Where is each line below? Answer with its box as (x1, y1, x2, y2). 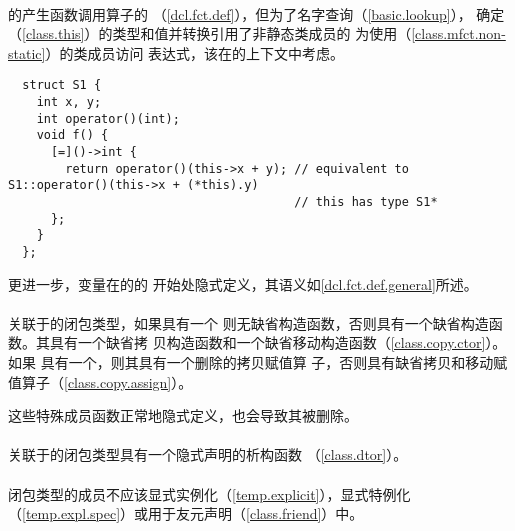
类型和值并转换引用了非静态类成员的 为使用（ (112, 23, 412, 44)
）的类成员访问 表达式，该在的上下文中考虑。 (45, 42, 345, 63)
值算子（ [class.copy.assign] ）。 (8, 371, 193, 392)
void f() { (36, 128, 109, 143)
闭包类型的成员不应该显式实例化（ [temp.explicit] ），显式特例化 (8, 483, 411, 504)
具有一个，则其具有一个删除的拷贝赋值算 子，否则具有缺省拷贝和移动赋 (40, 351, 508, 372)
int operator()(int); (36, 111, 180, 126)
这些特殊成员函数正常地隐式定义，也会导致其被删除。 (8, 405, 358, 426)
